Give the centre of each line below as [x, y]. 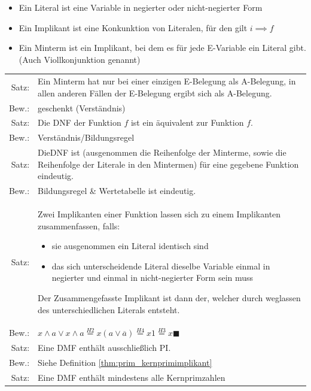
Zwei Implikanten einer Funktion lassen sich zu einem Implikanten [159, 213]
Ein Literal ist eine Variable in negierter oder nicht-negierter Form [141, 7]
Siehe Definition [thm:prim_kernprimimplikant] [125, 363]
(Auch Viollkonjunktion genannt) [80, 59]
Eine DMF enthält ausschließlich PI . [104, 348]
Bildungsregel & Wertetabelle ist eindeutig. [117, 191]
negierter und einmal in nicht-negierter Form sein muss [153, 278]
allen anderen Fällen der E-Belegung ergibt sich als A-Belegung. [155, 93]
